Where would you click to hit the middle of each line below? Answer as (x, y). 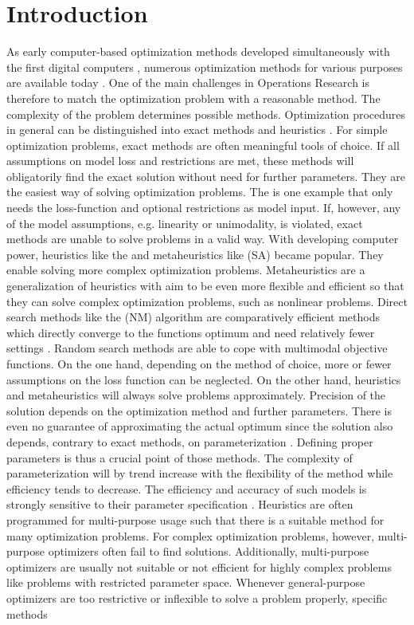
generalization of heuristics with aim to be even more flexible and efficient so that (205, 286)
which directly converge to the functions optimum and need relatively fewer (191, 332)
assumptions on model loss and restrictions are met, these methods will (180, 161)
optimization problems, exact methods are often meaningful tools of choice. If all (203, 145)
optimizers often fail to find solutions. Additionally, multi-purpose (209, 551)
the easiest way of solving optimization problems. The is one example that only (200, 192)
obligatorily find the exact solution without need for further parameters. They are (206, 176)
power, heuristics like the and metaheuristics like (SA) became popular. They (195, 254)
